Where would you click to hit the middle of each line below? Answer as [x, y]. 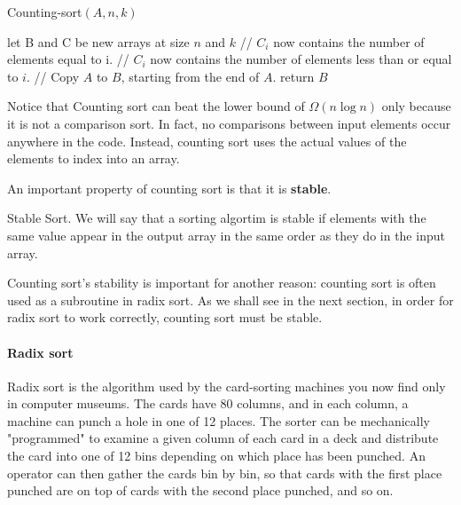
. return [293, 76]
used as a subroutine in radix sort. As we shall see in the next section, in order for [230, 300]
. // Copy [53, 76]
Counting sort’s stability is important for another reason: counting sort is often [222, 283]
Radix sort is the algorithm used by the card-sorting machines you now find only [227, 386]
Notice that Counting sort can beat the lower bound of [156, 106]
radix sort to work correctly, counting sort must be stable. [165, 317]
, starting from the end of [190, 76]
